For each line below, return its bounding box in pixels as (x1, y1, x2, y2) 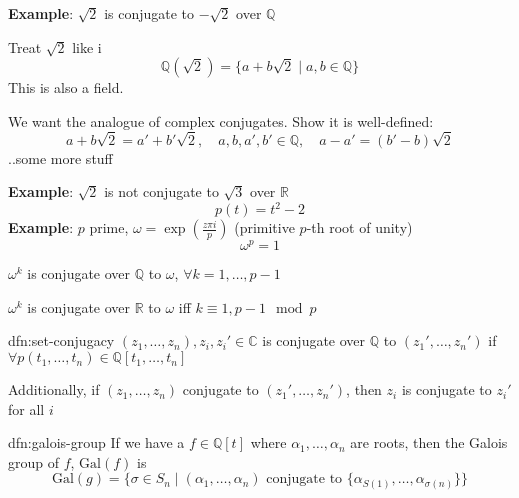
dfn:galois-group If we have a (8, 432, 185, 453)
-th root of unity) (306, 217, 413, 238)
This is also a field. (8, 77, 124, 98)
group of (8, 451, 60, 472)
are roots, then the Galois (350, 432, 508, 453)
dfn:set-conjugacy (8, 330, 115, 351)
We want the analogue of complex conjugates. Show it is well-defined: (8, 110, 434, 131)
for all (8, 398, 45, 419)
